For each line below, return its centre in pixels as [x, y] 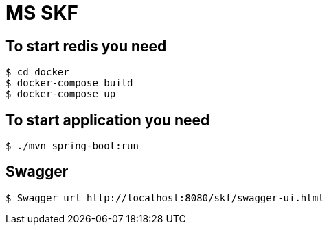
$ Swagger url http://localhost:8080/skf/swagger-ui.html [165, 197]
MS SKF [42, 13]
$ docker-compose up [61, 94]
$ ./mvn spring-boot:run [72, 146]
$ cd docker [37, 72]
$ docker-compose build [69, 83]
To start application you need [108, 120]
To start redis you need [86, 46]
